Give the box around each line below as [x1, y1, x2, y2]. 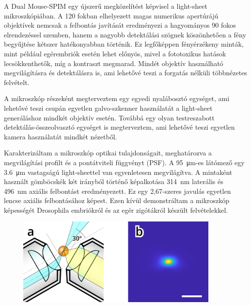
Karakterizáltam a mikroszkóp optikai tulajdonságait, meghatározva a [4, 148, 212, 158]
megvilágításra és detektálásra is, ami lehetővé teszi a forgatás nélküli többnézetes [4, 68, 247, 78]
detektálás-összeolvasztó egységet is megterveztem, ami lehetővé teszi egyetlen [4, 122, 235, 132]
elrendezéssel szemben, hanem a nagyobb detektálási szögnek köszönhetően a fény [4, 29, 246, 39]
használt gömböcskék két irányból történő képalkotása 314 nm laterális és [4, 176, 223, 187]
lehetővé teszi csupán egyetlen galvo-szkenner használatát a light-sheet [4, 102, 213, 113]
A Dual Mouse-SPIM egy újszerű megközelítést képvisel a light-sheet [4, 1, 207, 11]
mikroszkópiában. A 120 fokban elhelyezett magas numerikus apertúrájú [4, 10, 219, 20]
